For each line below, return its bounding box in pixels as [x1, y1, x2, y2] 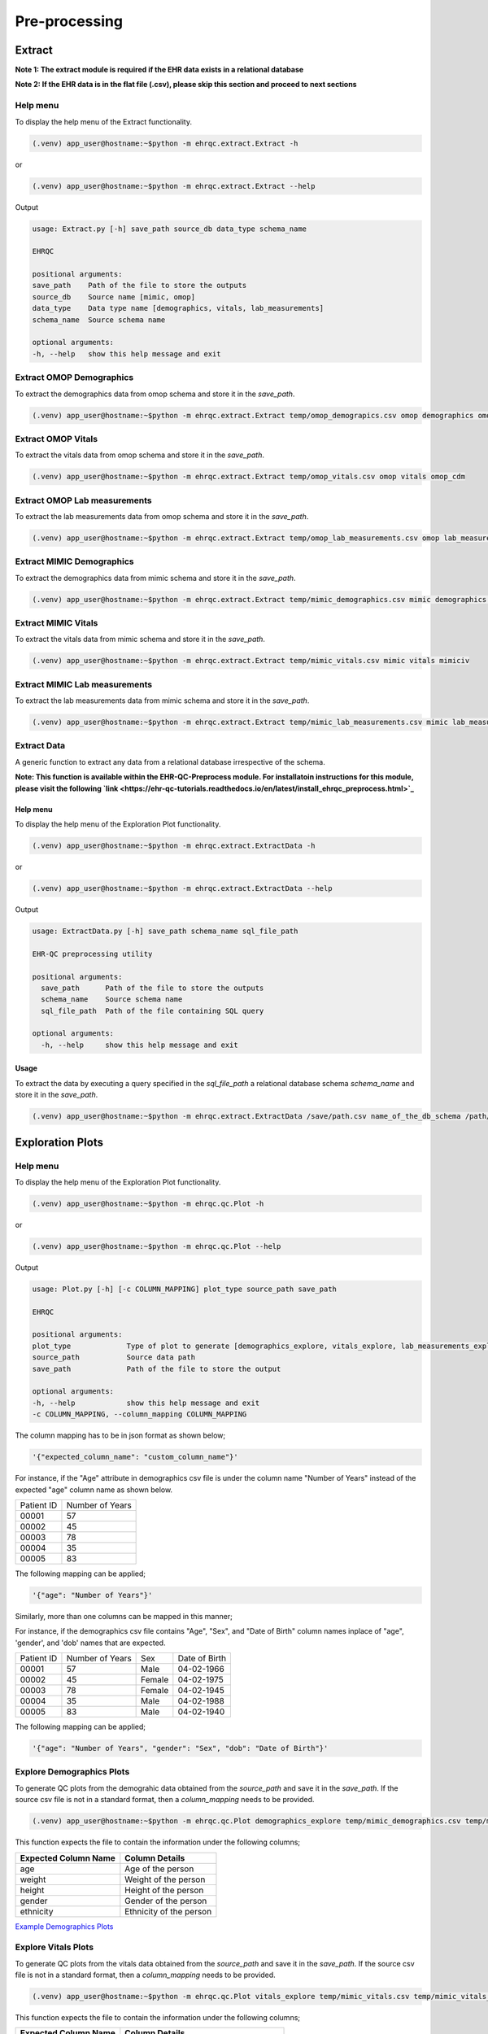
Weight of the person [124, 1874, 206, 1885]
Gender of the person [124, 1895, 207, 1906]
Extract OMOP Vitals [15, 433, 98, 444]
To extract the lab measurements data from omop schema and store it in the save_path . [15, 511, 309, 521]
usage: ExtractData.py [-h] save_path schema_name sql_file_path [32, 926, 298, 936]
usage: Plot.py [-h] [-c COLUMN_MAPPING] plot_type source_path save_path [32, 1284, 338, 1294]
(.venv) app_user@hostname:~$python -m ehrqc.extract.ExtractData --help [32, 884, 333, 893]
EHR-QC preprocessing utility [32, 949, 153, 958]
